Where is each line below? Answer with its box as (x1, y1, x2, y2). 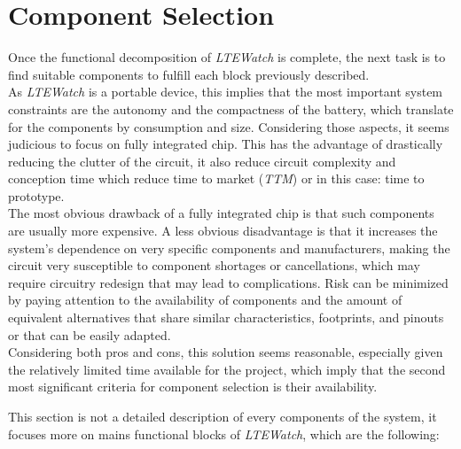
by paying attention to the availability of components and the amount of (8, 290, 402, 309)
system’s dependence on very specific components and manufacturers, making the (8, 238, 450, 257)
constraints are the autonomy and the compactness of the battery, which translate (8, 99, 454, 118)
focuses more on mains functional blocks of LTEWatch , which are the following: (8, 424, 440, 443)
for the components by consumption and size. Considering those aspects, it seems (8, 117, 449, 135)
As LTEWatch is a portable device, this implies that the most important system (8, 82, 443, 101)
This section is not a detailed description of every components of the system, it (8, 407, 437, 425)
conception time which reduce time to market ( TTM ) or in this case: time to (8, 169, 425, 188)
